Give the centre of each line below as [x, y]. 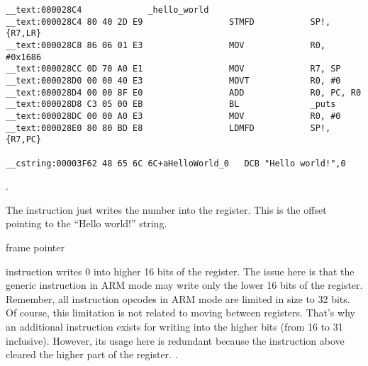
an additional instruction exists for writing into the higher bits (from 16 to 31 [174, 326]
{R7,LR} [24, 34]
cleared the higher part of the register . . [92, 354]
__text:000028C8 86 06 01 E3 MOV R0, [166, 45]
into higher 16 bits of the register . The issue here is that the [224, 271]
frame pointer [35, 247]
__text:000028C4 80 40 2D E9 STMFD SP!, [168, 22]
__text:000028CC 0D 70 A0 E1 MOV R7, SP [173, 69]
